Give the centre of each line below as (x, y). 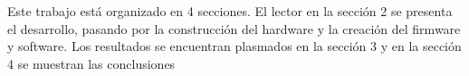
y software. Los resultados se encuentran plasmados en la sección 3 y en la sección (234, 46)
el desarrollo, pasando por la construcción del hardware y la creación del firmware (234, 28)
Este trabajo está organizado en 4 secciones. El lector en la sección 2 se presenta (230, 11)
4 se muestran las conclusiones (91, 63)
